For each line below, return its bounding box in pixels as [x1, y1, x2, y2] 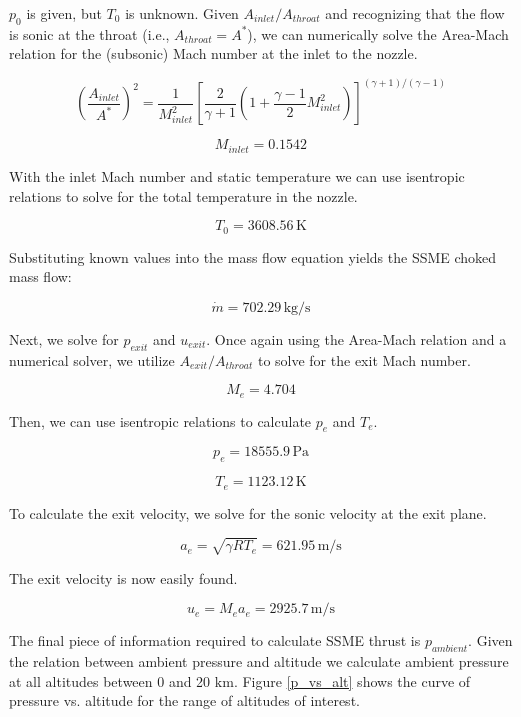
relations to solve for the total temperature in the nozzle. [9, 185, 358, 206]
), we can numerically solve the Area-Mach [247, 23, 509, 44]
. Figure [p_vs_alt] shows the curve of [233, 670, 471, 691]
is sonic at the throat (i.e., [9, 23, 170, 44]
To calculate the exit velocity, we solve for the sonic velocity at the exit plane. [9, 502, 487, 523]
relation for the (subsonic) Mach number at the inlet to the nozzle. [9, 43, 418, 64]
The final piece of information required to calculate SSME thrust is [9, 630, 421, 651]
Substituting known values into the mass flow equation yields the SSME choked [9, 246, 497, 267]
